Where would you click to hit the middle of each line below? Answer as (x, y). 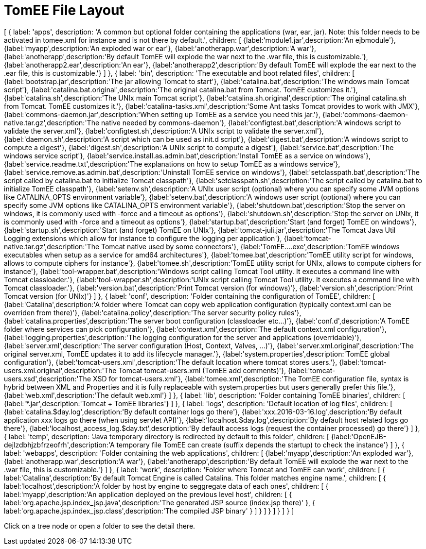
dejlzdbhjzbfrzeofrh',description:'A (59, 445)
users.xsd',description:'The (48, 378)
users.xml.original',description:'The (60, 370)
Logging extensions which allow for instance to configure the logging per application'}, (143, 238)
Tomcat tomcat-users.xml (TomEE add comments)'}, (202, 370)
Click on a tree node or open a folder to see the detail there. (100, 526)
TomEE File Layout (64, 10)
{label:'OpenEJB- (359, 436)
